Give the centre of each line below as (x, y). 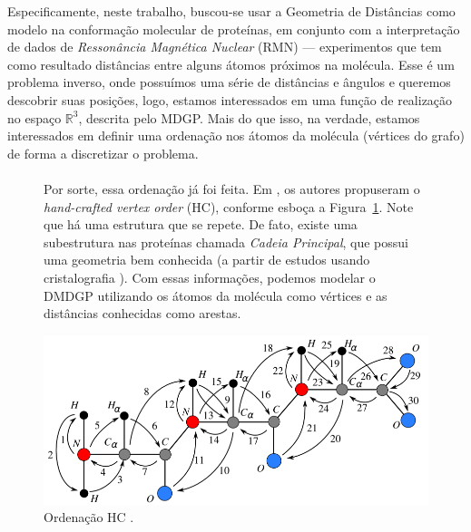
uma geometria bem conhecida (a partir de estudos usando (207, 260)
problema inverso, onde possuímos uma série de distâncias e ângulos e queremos (229, 82)
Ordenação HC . (89, 517)
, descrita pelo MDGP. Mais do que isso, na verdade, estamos (249, 117)
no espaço (34, 117)
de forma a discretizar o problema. (103, 153)
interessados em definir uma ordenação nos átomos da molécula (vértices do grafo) (236, 135)
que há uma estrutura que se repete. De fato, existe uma (201, 224)
